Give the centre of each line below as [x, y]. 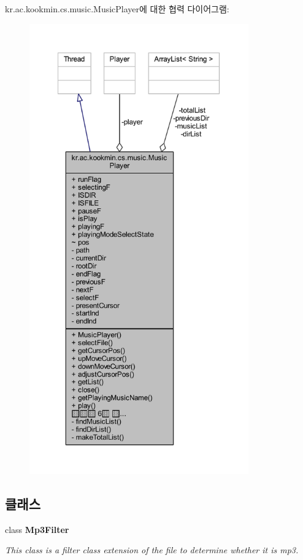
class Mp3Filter [37, 529]
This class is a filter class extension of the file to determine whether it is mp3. [152, 550]
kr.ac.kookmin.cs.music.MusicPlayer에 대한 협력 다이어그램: [117, 9]
